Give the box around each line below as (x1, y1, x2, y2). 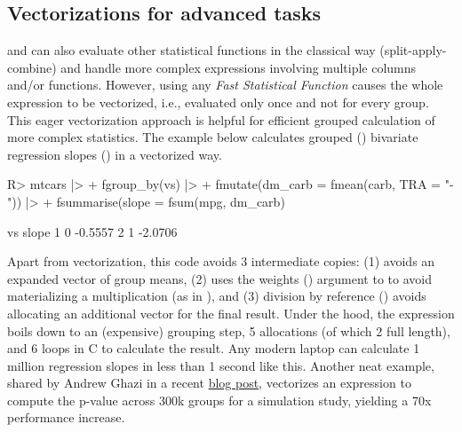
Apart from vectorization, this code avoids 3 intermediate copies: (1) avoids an (7, 252, 435, 271)
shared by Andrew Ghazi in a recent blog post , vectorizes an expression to (7, 373, 411, 392)
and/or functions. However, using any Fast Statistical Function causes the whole (7, 75, 443, 94)
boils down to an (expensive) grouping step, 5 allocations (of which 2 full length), (7, 321, 450, 340)
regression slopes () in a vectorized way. (7, 145, 222, 163)
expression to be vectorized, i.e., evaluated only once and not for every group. (7, 92, 429, 111)
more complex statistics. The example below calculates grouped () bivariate (7, 128, 418, 146)
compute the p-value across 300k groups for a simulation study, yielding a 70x (7, 390, 432, 409)
